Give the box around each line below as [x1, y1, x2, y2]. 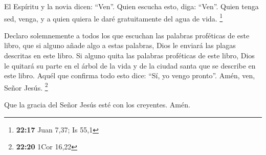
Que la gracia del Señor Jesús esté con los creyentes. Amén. [4, 99, 190, 110]
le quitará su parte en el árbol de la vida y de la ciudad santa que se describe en [4, 60, 256, 71]
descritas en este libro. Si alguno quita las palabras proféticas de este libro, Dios [4, 50, 255, 61]
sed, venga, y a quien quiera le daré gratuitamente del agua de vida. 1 [4, 11, 223, 24]
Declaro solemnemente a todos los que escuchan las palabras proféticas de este [4, 30, 250, 40]
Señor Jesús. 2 [4, 80, 48, 93]
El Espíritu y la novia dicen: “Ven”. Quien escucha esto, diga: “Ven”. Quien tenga [4, 1, 259, 11]
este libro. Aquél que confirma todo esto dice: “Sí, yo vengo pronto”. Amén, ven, [4, 70, 255, 81]
